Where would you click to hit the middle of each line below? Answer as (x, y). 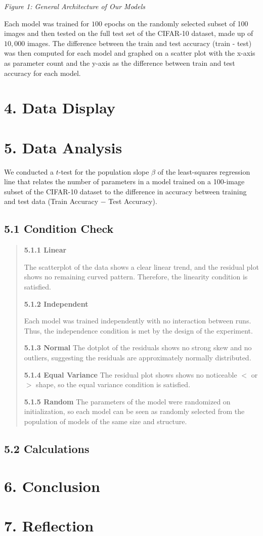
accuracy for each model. (42, 73)
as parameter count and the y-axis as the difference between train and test (120, 63)
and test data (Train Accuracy (51, 201)
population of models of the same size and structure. (105, 421)
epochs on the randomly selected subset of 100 (176, 23)
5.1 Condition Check (59, 229)
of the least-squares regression (204, 171)
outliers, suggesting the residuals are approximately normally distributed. (138, 357)
